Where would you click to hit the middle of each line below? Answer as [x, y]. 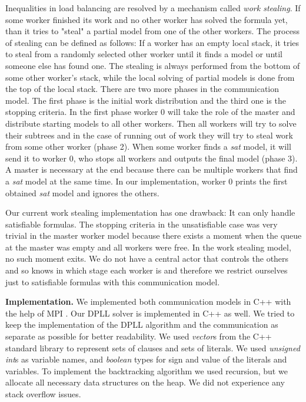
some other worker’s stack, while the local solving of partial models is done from [150, 77]
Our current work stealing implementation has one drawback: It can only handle [150, 212]
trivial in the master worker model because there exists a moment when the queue [154, 235]
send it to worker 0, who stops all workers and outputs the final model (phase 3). [152, 158]
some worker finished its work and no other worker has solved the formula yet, [147, 19]
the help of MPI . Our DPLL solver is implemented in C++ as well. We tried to [150, 313]
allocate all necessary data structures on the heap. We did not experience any [145, 382]
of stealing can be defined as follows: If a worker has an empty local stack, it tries [152, 42]
